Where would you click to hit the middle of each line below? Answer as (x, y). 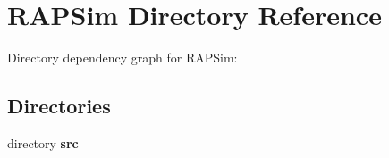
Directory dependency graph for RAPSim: (123, 58)
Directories (59, 106)
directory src (43, 142)
